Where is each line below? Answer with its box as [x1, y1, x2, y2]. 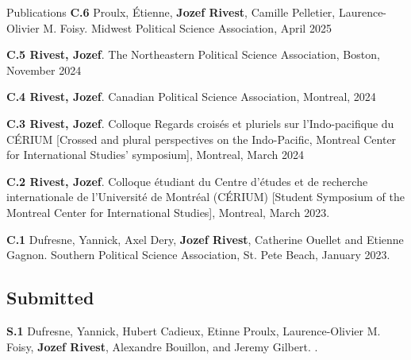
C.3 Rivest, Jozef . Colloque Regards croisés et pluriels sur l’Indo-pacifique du [6, 114, 394, 131]
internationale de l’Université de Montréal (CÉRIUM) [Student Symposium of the [6, 188, 405, 205]
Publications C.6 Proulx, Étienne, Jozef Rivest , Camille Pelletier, [6, 4, 336, 20]
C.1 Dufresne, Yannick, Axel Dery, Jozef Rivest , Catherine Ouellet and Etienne [6, 230, 404, 247]
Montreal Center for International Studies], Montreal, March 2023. [6, 203, 330, 220]
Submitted [6, 285, 94, 310]
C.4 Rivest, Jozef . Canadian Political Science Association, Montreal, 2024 [6, 88, 376, 105]
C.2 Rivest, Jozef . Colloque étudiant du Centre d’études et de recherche [6, 172, 368, 189]
